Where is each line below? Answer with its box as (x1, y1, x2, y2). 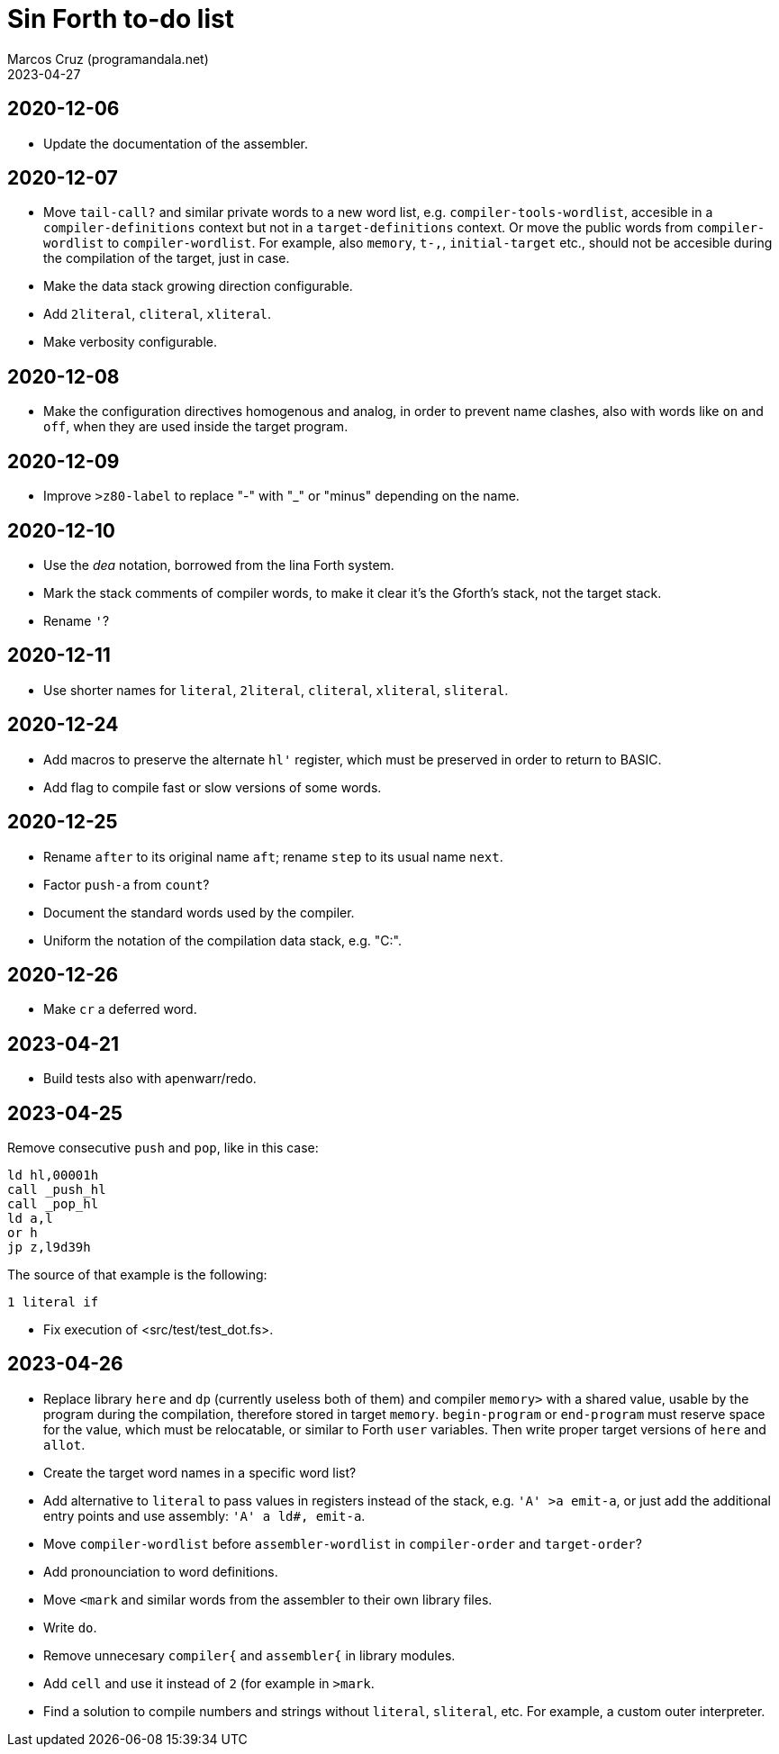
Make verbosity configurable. (43, 334, 218, 350)
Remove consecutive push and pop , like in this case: (7, 1140, 319, 1156)
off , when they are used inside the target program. (43, 419, 349, 435)
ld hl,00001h (7, 1168, 99, 1183)
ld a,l (7, 1211, 53, 1226)
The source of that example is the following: (7, 1267, 267, 1283)
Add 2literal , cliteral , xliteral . (43, 306, 272, 322)
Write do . (43, 1619, 97, 1635)
